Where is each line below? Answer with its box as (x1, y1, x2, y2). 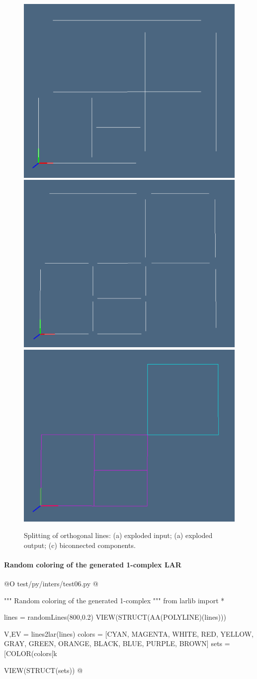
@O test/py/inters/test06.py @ (4, 578, 98, 589)
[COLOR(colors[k (4, 648, 57, 659)
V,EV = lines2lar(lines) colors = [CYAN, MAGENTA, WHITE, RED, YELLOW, (4, 628, 254, 639)
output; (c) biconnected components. (24, 540, 136, 550)
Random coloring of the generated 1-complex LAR (4, 559, 181, 569)
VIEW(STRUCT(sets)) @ (4, 665, 83, 675)
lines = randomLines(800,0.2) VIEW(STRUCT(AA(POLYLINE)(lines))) (4, 612, 226, 622)
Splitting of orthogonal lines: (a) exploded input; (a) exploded (24, 530, 213, 541)
